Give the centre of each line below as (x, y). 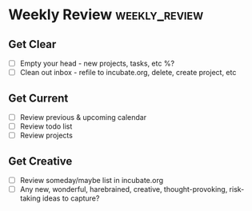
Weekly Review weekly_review (106, 15)
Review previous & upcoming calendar (83, 117)
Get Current (38, 98)
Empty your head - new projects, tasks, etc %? (97, 63)
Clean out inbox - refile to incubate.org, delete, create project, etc (128, 73)
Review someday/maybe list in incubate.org (92, 180)
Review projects (46, 135)
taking (30, 198)
